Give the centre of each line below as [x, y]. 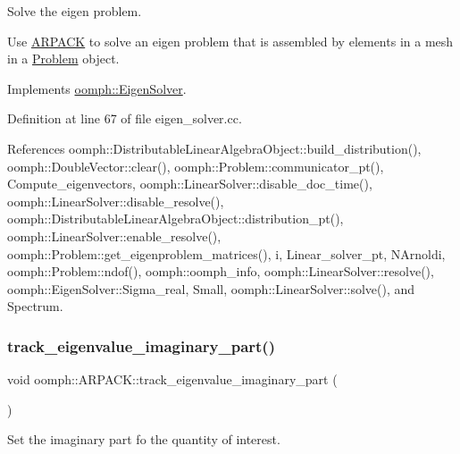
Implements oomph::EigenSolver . [97, 88]
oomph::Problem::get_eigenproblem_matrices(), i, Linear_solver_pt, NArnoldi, [226, 253]
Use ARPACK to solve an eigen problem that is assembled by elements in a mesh [230, 41]
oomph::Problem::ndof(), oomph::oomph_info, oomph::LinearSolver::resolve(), [221, 271]
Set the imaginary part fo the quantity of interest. [144, 439]
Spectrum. [35, 306]
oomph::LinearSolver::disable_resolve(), [116, 201]
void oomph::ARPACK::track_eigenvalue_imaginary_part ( [172, 379]
